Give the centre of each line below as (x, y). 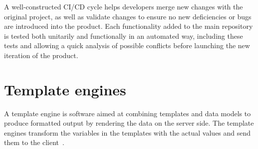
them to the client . (34, 142)
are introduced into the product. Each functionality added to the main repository (129, 26)
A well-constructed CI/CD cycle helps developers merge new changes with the (124, 6)
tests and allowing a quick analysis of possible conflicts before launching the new (127, 45)
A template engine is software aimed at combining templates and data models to (128, 113)
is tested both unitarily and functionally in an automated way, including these (124, 36)
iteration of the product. (41, 55)
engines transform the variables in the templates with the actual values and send (128, 132)
